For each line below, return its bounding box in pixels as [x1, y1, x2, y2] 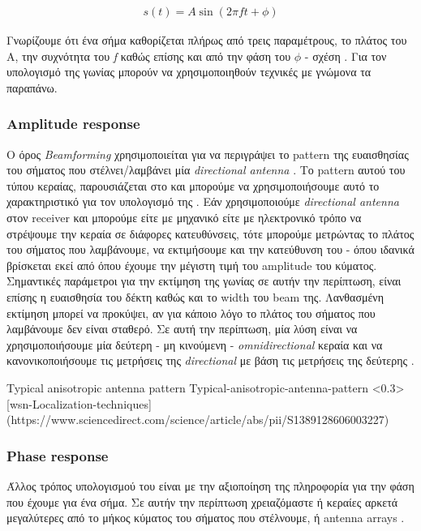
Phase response [6, 445, 109, 465]
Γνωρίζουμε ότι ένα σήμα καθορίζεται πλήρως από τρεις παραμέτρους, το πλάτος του [6, 32, 407, 49]
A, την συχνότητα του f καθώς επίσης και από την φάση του [6, 47, 291, 64]
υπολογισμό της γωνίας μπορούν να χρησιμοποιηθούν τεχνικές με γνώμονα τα [6, 63, 372, 80]
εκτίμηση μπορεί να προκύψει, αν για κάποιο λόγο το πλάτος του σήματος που [6, 304, 376, 321]
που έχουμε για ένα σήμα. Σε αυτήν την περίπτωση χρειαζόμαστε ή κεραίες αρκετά [6, 493, 398, 510]
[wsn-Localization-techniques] [6, 395, 152, 412]
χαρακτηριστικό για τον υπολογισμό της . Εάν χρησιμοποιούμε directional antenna [6, 193, 399, 210]
